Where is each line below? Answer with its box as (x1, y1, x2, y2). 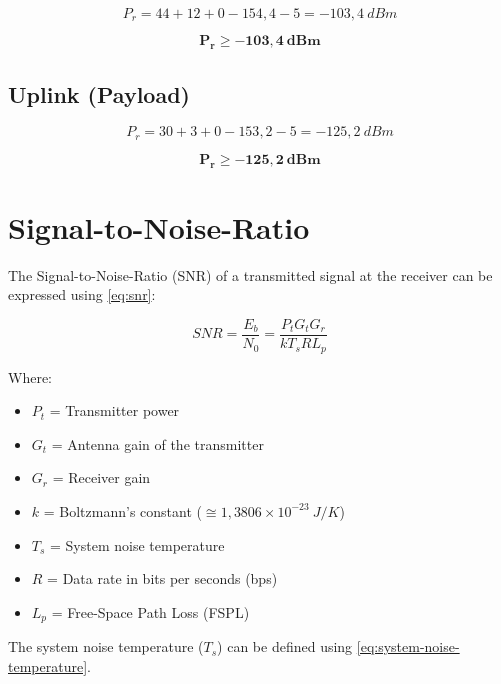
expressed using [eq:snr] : (8, 284, 156, 305)
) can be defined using (217, 636, 353, 657)
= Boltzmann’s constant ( (43, 500, 202, 521)
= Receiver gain (52, 467, 151, 488)
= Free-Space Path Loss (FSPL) (51, 601, 250, 622)
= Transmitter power (49, 400, 180, 421)
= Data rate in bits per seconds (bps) (47, 568, 278, 589)
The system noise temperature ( (8, 636, 204, 657)
